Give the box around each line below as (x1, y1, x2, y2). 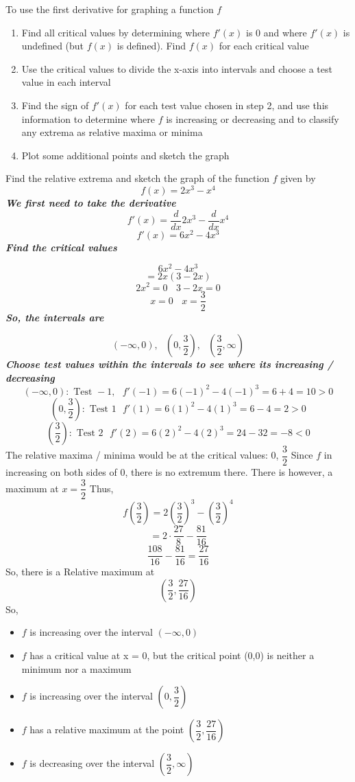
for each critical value (219, 38, 309, 53)
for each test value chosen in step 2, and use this (125, 97, 329, 112)
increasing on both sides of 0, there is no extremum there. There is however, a (5, 464, 333, 479)
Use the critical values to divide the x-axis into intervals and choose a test (21, 61, 332, 76)
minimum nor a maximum (21, 661, 132, 676)
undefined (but (21, 38, 84, 53)
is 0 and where (246, 25, 307, 39)
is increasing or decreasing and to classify (166, 111, 339, 126)
